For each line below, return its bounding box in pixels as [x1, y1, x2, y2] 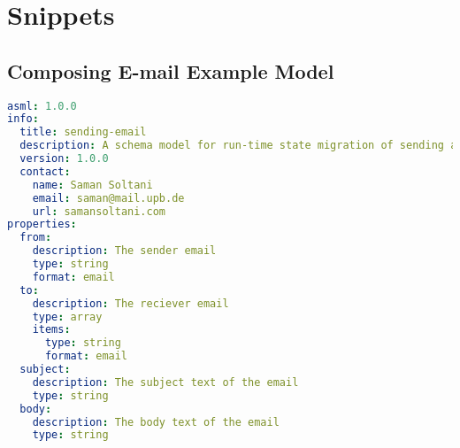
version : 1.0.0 [19, 152, 109, 166]
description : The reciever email [32, 297, 229, 310]
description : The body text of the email [32, 415, 280, 429]
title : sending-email [19, 126, 147, 139]
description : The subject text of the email [32, 375, 299, 389]
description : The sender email [32, 244, 217, 258]
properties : [7, 218, 77, 231]
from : [19, 231, 52, 244]
